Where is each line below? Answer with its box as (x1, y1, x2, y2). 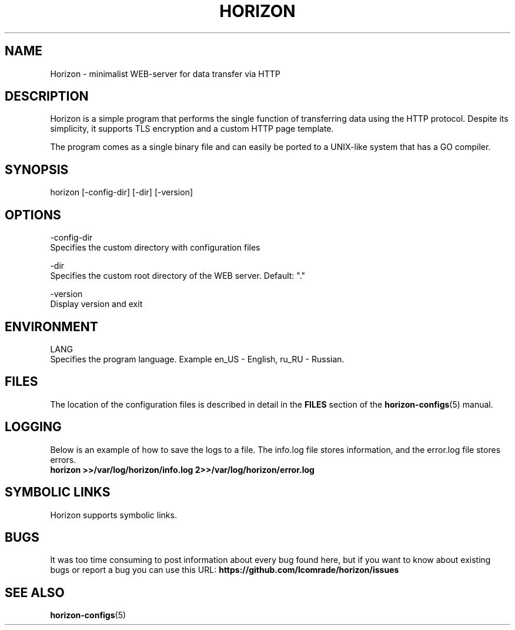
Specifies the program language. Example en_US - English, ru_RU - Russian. (50, 354, 345, 364)
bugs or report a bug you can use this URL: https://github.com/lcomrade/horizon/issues (50, 565, 399, 575)
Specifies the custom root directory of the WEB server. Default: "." (50, 271, 306, 281)
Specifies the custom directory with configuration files (50, 242, 260, 253)
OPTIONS (5, 207, 61, 222)
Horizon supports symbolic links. (50, 509, 177, 520)
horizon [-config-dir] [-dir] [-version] (50, 187, 193, 198)
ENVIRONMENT (5, 319, 98, 334)
